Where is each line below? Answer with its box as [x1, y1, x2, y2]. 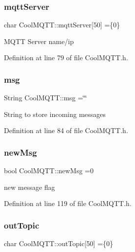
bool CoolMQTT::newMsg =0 [4, 165, 94, 176]
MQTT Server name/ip [4, 36, 74, 46]
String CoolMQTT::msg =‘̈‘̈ [4, 92, 87, 103]
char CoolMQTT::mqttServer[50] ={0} [4, 20, 120, 30]
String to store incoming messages [4, 109, 106, 119]
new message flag [4, 182, 55, 192]
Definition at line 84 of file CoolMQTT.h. [4, 125, 128, 136]
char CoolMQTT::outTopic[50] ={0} [4, 238, 113, 249]
